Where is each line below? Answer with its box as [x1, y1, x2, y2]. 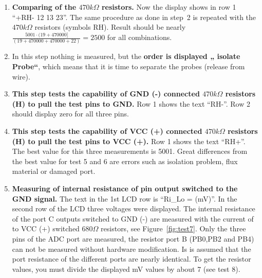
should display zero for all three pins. [12, 108, 129, 119]
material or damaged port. [12, 166, 96, 176]
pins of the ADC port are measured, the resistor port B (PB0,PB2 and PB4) [12, 233, 254, 244]
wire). [12, 71, 30, 82]
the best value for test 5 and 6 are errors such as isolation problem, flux [12, 155, 238, 166]
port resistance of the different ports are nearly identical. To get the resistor [12, 253, 251, 264]
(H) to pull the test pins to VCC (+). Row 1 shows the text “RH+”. [12, 135, 246, 146]
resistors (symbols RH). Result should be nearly [34, 22, 186, 32]
